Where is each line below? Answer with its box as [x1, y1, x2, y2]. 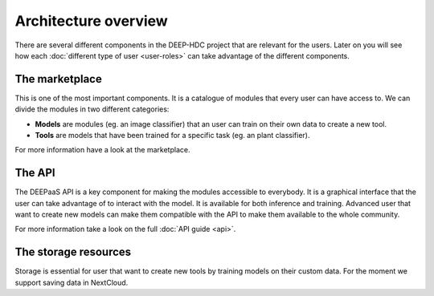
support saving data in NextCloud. [14, 278, 129, 287]
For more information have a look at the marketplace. [14, 145, 190, 155]
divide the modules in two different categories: [14, 104, 170, 114]
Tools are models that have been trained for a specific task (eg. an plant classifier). [35, 131, 310, 140]
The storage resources [14, 245, 132, 259]
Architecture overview [14, 12, 168, 30]
